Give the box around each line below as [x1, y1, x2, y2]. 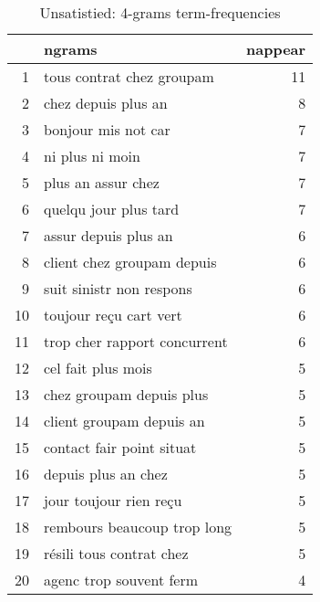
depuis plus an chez [44, 463, 168, 484]
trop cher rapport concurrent [44, 331, 228, 352]
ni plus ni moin [44, 145, 140, 166]
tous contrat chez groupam [44, 66, 214, 87]
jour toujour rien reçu [44, 490, 182, 511]
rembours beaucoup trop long [44, 516, 232, 537]
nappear [246, 38, 306, 59]
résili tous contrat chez [44, 543, 189, 564]
